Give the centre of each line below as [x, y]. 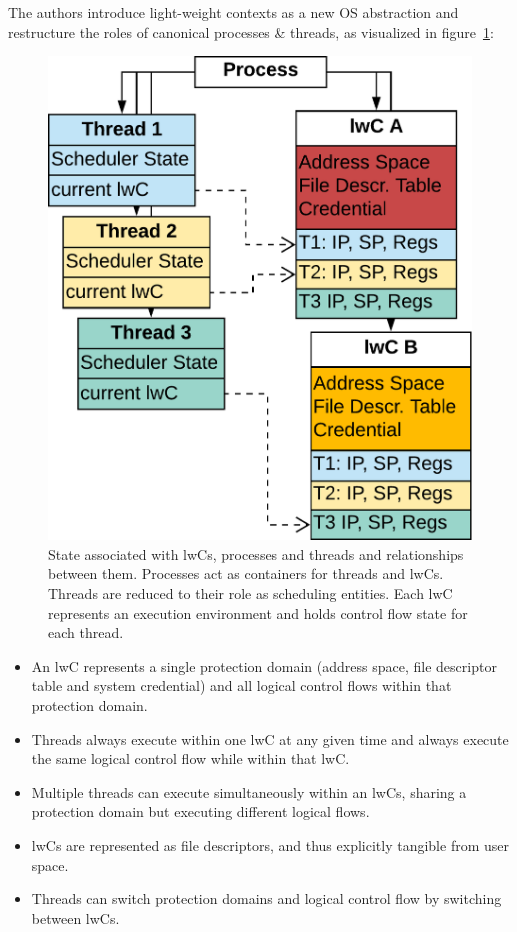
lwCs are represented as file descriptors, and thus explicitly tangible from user [270, 844]
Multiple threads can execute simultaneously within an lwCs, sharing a [249, 791]
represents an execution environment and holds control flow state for [258, 612]
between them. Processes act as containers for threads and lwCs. [246, 573]
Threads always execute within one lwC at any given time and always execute [270, 738]
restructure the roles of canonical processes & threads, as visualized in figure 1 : [251, 31]
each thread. [86, 632]
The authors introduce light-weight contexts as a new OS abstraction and [233, 12]
